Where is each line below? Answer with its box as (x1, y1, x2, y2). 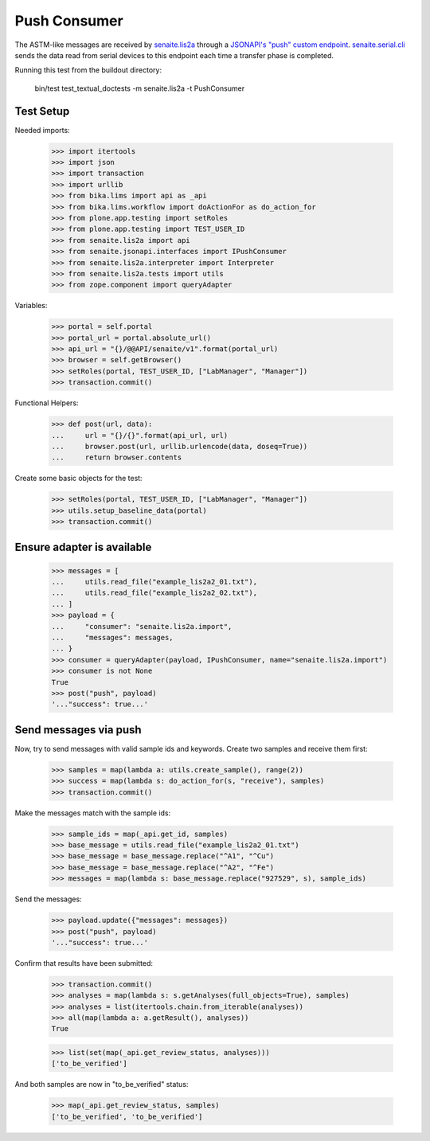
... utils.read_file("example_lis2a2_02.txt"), (51, 588, 258, 597)
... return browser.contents (51, 453, 182, 462)
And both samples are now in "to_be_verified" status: (14, 1080, 189, 1089)
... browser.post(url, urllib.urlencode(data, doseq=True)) (51, 442, 308, 451)
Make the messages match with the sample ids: (14, 808, 171, 818)
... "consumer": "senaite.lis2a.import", (51, 622, 233, 631)
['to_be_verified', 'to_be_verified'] (51, 1112, 203, 1121)
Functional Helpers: (14, 398, 79, 408)
